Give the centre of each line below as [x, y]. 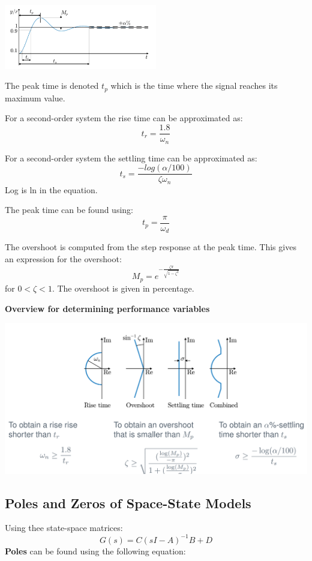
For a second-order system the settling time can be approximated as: [131, 157]
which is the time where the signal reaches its [194, 85]
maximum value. [35, 97]
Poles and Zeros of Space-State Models [128, 502]
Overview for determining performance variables [107, 308]
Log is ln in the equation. [51, 189]
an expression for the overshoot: [63, 258]
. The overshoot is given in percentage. [123, 288]
